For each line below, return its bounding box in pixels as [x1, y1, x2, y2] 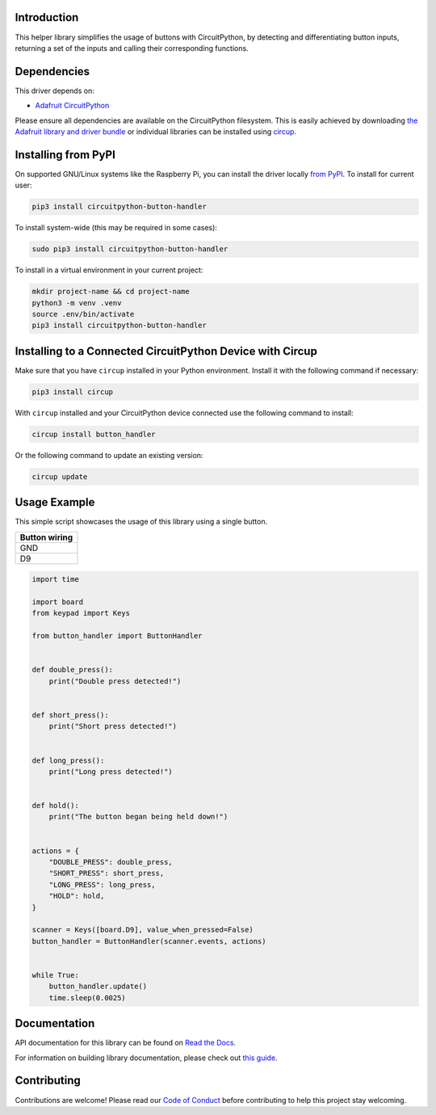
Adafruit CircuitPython [35, 101, 110, 111]
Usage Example [15, 495, 95, 509]
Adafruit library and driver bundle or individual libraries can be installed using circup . [15, 126, 297, 137]
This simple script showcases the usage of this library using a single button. [15, 517, 268, 527]
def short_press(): [31, 710, 109, 719]
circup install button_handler [31, 429, 157, 439]
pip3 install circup [31, 387, 113, 396]
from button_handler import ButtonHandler [31, 631, 203, 641]
